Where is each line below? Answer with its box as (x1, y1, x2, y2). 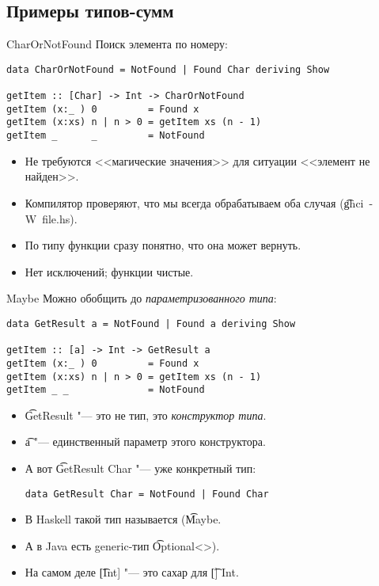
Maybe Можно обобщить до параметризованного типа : (6, 290, 277, 306)
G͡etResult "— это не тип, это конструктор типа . (25, 406, 267, 423)
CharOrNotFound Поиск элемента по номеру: (6, 36, 228, 52)
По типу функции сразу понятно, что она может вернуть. (25, 237, 301, 253)
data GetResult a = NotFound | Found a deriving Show (6, 318, 296, 329)
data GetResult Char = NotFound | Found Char (25, 488, 269, 500)
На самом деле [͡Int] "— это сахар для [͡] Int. (25, 564, 239, 580)
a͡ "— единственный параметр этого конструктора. (25, 433, 266, 450)
